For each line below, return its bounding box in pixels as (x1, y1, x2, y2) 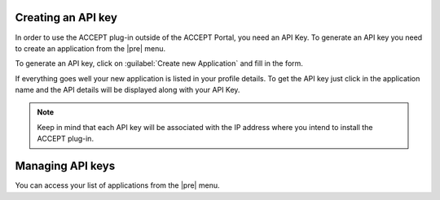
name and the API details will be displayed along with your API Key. (15, 85, 240, 95)
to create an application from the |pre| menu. (15, 43, 166, 53)
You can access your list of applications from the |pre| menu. (15, 180, 220, 190)
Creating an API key (15, 11, 118, 24)
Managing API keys (15, 159, 116, 173)
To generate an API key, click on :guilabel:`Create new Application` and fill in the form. (15, 59, 303, 68)
